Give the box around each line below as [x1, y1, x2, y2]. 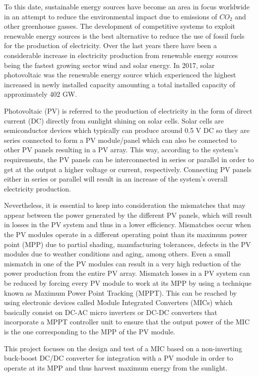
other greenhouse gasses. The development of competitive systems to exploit [4, 21, 236, 31]
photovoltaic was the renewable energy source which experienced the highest [4, 69, 236, 80]
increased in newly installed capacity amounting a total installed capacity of [4, 79, 235, 89]
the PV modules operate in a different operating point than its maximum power [4, 229, 248, 240]
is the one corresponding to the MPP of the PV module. [4, 326, 176, 336]
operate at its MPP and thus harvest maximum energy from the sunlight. [4, 362, 228, 373]
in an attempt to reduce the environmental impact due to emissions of [4, 11, 217, 21]
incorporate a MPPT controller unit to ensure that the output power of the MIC [4, 316, 250, 327]
